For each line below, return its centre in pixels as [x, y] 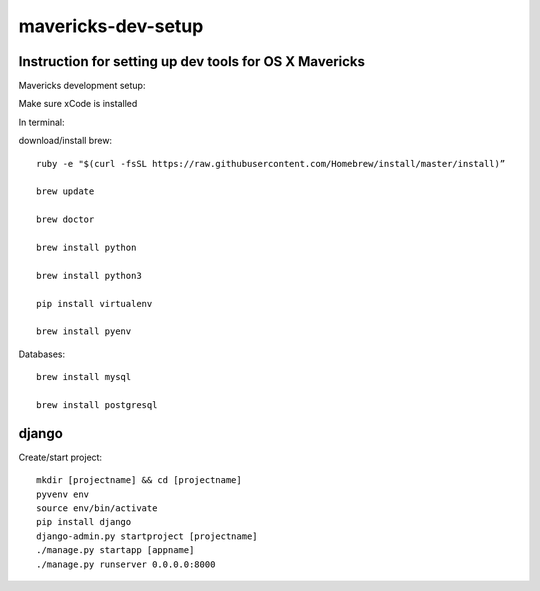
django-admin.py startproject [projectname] [147, 536]
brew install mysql [84, 377]
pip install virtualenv [94, 303]
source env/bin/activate [97, 508]
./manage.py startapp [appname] [115, 550]
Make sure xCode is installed [78, 104]
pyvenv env [63, 494]
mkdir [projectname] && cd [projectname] [139, 480]
